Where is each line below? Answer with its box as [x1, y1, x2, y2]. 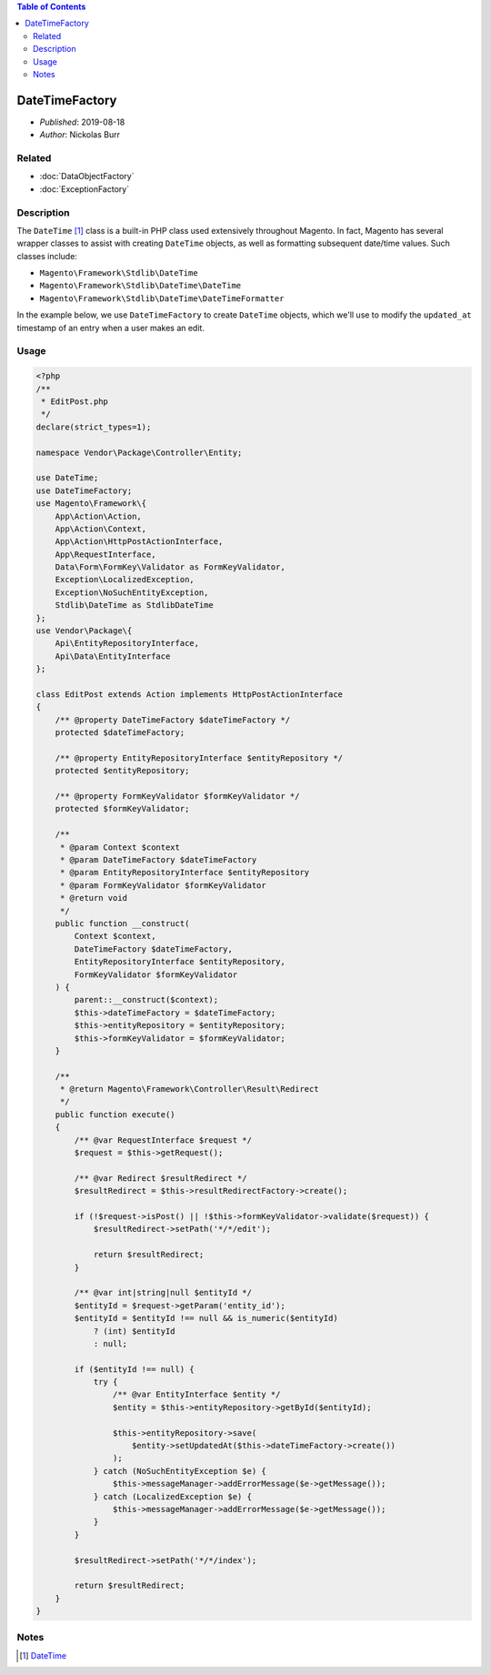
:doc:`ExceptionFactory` [39, 183, 130, 195]
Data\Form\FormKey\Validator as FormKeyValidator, [55, 562, 286, 572]
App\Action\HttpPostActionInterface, [55, 537, 224, 547]
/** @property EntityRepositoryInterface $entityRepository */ [55, 752, 344, 763]
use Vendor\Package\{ [35, 626, 133, 636]
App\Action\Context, [55, 523, 147, 534]
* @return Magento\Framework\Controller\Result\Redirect [59, 1084, 319, 1095]
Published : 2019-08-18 [39, 116, 125, 127]
